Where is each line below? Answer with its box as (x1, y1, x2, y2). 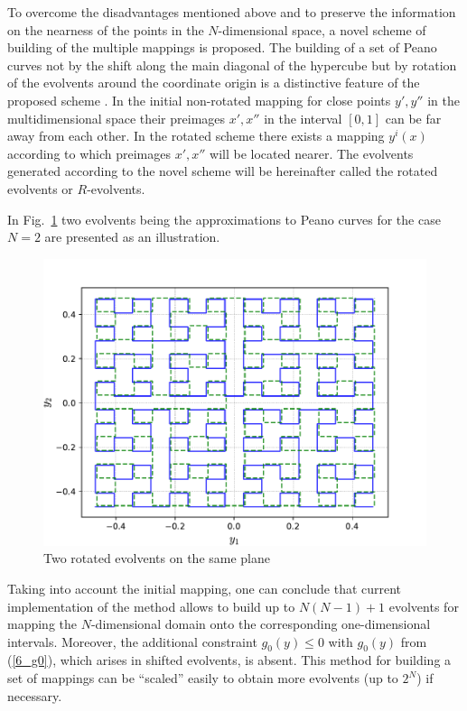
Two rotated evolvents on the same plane (43, 549, 270, 568)
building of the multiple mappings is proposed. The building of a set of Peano (7, 38, 437, 57)
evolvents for (388, 596, 459, 615)
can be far (385, 108, 442, 127)
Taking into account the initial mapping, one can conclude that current (7, 578, 402, 597)
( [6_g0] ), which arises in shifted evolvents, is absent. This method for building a (7, 651, 452, 669)
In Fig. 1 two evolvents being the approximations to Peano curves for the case (7, 209, 441, 228)
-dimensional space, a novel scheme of (218, 20, 426, 39)
